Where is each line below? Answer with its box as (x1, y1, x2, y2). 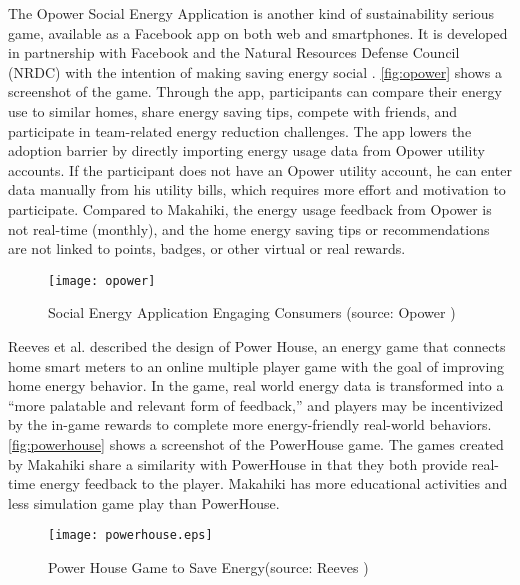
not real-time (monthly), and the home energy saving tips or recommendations (8, 218, 490, 239)
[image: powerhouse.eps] (48, 528, 213, 543)
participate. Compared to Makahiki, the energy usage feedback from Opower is (8, 198, 492, 219)
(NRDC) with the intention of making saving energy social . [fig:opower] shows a (8, 61, 502, 82)
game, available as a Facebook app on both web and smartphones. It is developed (8, 22, 508, 43)
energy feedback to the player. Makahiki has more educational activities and (39, 473, 508, 494)
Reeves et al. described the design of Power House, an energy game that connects (8, 335, 506, 356)
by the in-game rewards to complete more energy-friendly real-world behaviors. (8, 414, 492, 435)
